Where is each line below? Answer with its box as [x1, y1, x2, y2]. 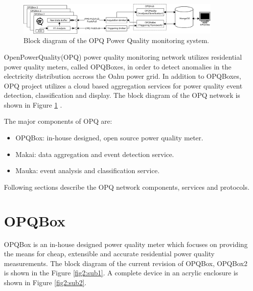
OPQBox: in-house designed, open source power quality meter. [15, 133, 204, 143]
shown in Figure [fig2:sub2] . [4, 277, 87, 287]
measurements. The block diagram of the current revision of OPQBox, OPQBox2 [4, 258, 248, 268]
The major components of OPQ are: [4, 116, 112, 126]
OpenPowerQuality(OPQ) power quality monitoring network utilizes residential [4, 51, 242, 62]
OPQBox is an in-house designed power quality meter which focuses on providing [4, 239, 248, 249]
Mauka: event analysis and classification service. [15, 165, 160, 176]
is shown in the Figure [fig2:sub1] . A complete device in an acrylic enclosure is [4, 268, 238, 278]
